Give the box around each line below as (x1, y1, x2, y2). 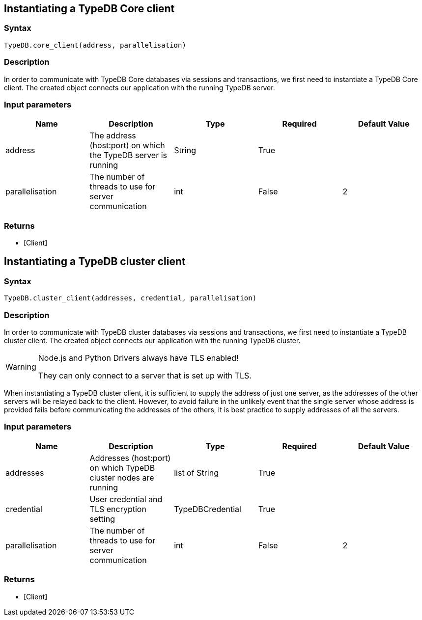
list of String (174, 467, 219, 478)
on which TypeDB (89, 462, 155, 473)
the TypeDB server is (89, 150, 167, 161)
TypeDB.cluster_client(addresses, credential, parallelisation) (4, 294, 257, 302)
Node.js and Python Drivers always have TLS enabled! (38, 353, 239, 363)
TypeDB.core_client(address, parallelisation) (4, 41, 186, 49)
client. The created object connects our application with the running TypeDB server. (4, 83, 275, 92)
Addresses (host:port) (89, 453, 171, 463)
